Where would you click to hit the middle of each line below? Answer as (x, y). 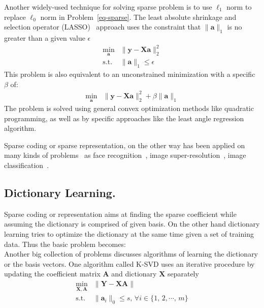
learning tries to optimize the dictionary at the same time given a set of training (129, 234)
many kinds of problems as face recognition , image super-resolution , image (125, 155)
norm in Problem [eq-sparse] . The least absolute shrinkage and (138, 17)
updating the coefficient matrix (52, 274)
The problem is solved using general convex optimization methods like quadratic (129, 108)
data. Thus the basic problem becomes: (65, 244)
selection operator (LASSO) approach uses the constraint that (103, 27)
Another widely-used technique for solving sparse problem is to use (108, 7)
